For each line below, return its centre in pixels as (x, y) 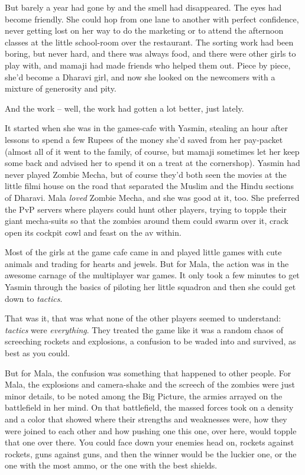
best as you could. (38, 353)
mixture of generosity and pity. (61, 88)
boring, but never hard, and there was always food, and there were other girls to (150, 53)
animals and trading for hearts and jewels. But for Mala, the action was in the (147, 263)
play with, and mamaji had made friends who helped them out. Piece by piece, (148, 65)
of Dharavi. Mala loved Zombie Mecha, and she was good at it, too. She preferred (152, 197)
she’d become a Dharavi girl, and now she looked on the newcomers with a (140, 77)
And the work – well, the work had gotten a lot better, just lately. (124, 108)
